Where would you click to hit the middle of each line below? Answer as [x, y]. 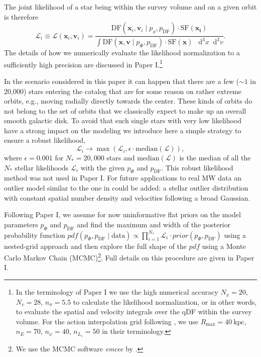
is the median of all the [215, 158]
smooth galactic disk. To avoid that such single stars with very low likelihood [123, 120]
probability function [35, 235]
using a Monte [224, 246]
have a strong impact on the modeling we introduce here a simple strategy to [123, 130]
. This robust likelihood [197, 167]
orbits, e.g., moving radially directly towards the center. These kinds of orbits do [128, 101]
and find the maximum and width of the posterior [154, 224]
